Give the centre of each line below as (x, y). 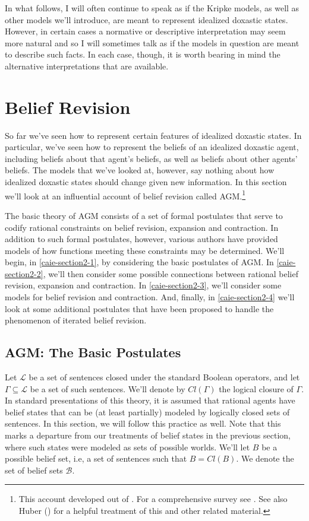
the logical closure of (256, 388)
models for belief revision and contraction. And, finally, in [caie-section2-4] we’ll (150, 297)
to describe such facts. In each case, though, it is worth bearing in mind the (143, 54)
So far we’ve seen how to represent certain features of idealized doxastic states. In (153, 135)
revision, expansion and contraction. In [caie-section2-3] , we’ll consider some (143, 285)
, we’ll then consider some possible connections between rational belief (171, 273)
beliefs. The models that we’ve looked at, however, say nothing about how (140, 170)
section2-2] (24, 273)
